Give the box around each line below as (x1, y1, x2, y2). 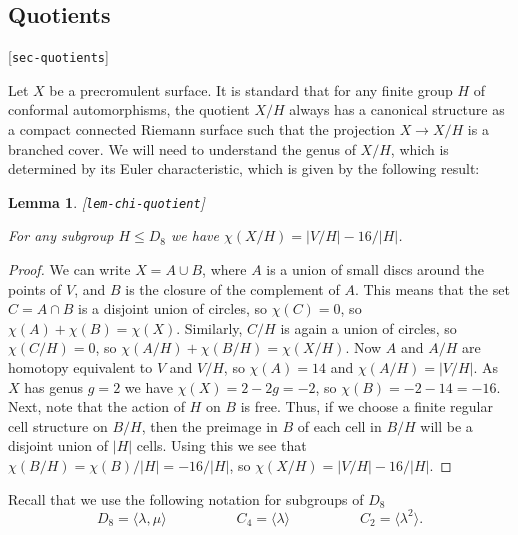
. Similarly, (176, 317, 243, 338)
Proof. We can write (8, 259, 131, 280)
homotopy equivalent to (8, 357, 153, 378)
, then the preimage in (141, 415, 278, 436)
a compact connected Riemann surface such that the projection (8, 119, 395, 140)
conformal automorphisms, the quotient (8, 99, 250, 120)
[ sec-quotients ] (8, 46, 109, 67)
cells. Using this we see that (136, 435, 307, 456)
